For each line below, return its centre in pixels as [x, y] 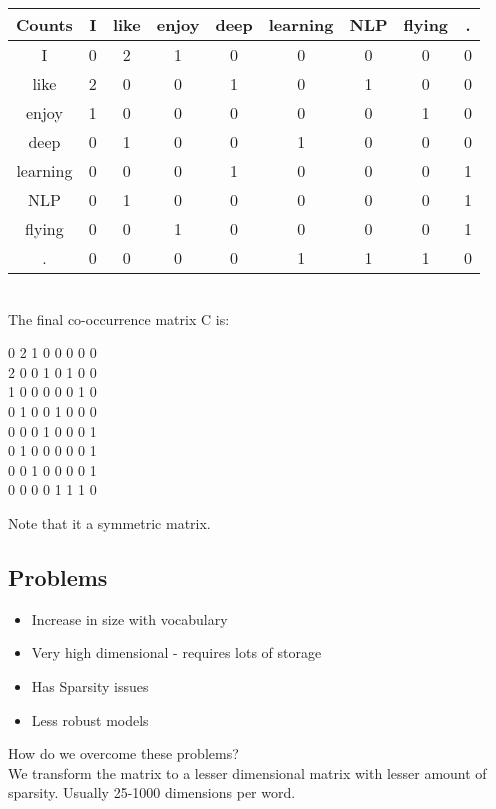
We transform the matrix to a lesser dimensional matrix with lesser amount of [247, 772]
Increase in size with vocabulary [129, 618]
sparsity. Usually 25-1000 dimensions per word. [152, 792]
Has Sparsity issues [90, 685]
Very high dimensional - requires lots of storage [176, 652]
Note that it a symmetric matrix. [109, 522]
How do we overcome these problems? [123, 753]
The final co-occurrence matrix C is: [119, 318]
